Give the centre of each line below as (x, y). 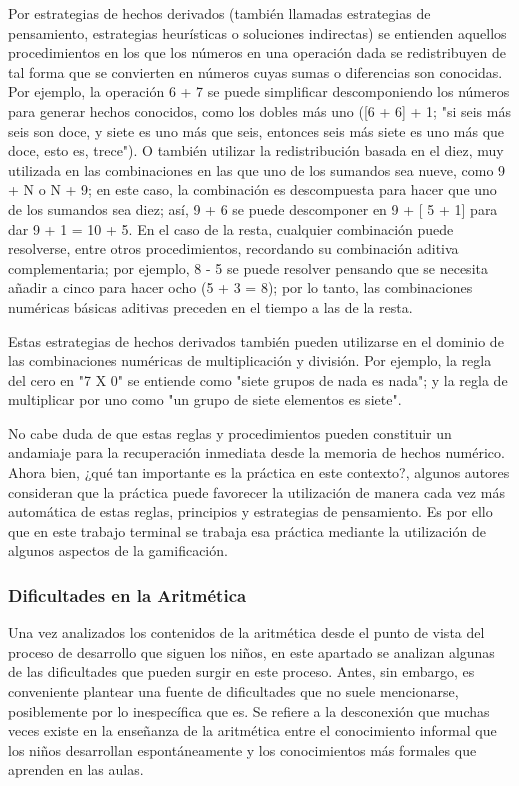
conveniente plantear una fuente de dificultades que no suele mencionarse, (233, 691)
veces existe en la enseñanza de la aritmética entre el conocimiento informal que (252, 730)
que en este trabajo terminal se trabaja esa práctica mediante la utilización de (247, 530)
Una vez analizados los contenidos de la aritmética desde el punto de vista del (246, 632)
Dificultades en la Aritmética (127, 594)
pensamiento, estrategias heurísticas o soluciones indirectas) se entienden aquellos (257, 32)
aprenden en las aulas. (76, 769)
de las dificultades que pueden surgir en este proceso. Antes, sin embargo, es (241, 671)
